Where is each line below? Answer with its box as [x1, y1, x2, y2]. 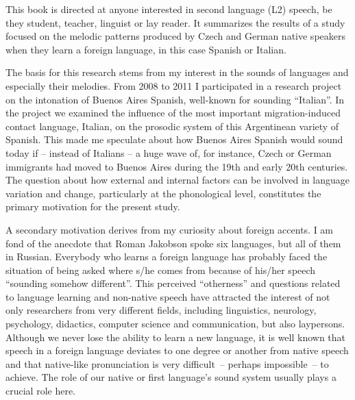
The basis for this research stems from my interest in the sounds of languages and [5, 65, 349, 79]
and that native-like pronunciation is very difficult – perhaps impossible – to [5, 356, 329, 371]
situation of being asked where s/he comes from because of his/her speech [5, 262, 316, 277]
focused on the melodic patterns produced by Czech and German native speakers [5, 29, 345, 43]
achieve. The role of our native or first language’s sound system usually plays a [5, 370, 336, 384]
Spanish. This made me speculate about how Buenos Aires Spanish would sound [5, 132, 343, 147]
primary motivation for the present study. [5, 199, 180, 214]
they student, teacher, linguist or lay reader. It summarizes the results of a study [5, 15, 345, 29]
